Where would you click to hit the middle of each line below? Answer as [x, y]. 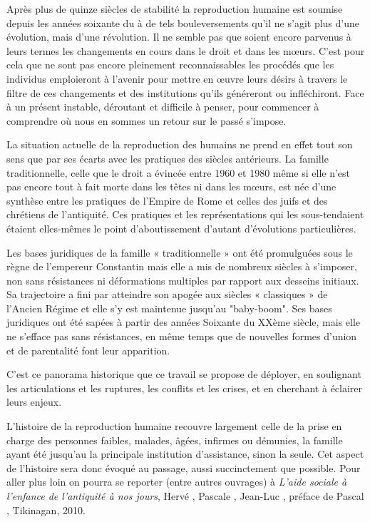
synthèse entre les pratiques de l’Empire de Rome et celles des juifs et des [167, 200]
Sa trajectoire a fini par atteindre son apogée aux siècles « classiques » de [167, 294]
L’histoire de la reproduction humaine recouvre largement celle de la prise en [174, 426]
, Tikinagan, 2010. [46, 510]
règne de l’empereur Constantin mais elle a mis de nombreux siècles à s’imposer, [182, 266]
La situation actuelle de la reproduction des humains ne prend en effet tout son [180, 144]
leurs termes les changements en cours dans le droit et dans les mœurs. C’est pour [186, 50]
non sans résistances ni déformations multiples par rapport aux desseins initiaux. [183, 280]
